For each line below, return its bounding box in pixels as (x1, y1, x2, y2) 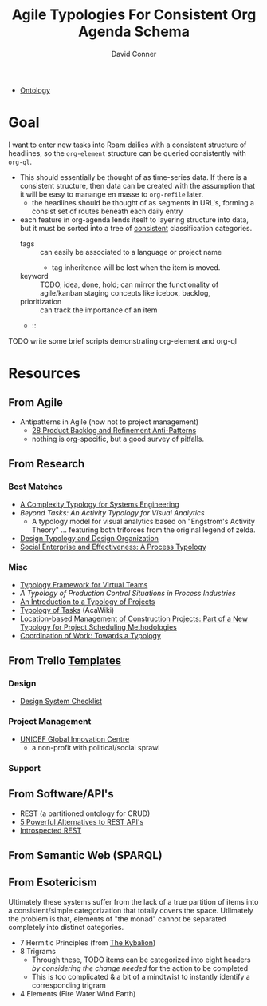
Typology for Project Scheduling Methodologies (19, 622, 177, 632)
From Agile (8, 396, 64, 409)
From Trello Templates (8, 654, 122, 668)
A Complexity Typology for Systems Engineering (19, 499, 179, 509)
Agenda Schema (78, 22, 190, 41)
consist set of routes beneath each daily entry (31, 206, 183, 216)
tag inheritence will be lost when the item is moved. (51, 262, 221, 272)
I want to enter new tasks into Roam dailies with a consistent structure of (8, 140, 247, 149)
